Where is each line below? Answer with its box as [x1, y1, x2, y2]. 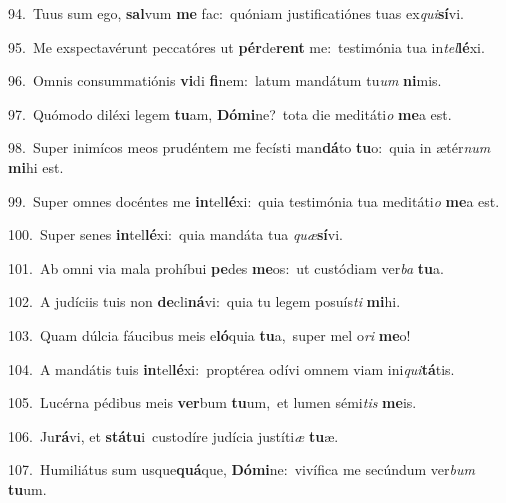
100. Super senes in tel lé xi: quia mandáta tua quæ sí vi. [8, 224, 343, 245]
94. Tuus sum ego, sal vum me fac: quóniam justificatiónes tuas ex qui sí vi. [8, 3, 464, 23]
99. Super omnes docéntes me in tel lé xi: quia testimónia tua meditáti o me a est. [8, 190, 500, 211]
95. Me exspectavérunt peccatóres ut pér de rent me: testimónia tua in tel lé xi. [8, 36, 485, 57]
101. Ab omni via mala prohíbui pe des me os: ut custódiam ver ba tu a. [8, 257, 444, 278]
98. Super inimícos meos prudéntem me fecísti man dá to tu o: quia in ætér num [8, 137, 491, 158]
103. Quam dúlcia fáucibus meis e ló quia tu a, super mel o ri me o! [8, 324, 411, 345]
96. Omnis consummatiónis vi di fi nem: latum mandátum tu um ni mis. [8, 70, 442, 91]
